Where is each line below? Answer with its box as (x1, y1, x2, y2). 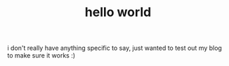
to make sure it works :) (7, 51, 76, 60)
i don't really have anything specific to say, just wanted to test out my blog (7, 44, 223, 53)
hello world (84, 4, 152, 20)
